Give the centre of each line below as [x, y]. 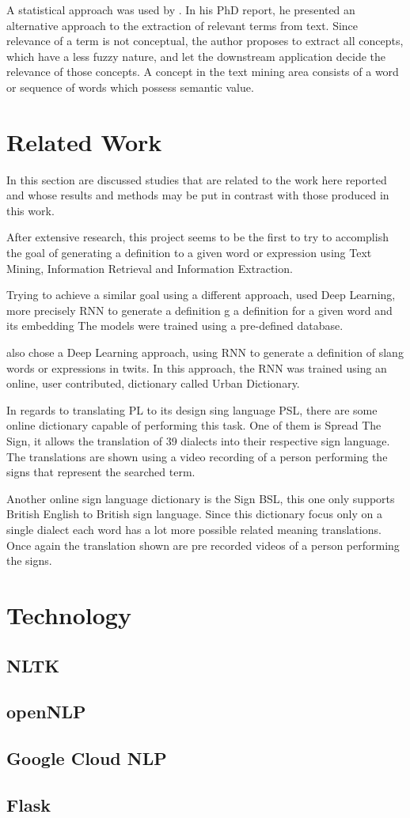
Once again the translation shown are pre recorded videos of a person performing [203, 545]
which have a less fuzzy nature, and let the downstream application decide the [196, 56]
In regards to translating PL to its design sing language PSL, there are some [192, 409]
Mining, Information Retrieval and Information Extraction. [150, 268]
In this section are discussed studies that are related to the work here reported [197, 179]
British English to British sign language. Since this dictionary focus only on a [194, 514]
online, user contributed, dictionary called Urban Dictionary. [153, 383]
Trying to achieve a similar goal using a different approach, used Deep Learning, [201, 295]
